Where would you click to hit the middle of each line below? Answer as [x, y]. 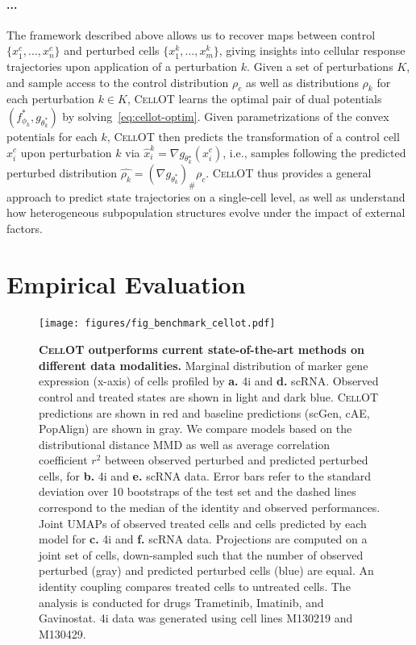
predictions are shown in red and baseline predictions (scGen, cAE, [204, 412]
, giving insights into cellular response [312, 50]
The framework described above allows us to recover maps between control [191, 34]
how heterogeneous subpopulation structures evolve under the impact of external [206, 212]
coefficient [63, 460]
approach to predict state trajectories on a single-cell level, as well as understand [206, 196]
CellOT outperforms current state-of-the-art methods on [202, 350]
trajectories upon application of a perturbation [122, 66]
